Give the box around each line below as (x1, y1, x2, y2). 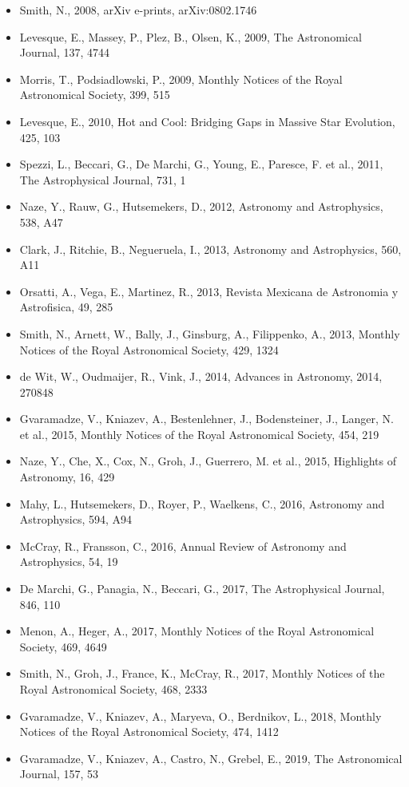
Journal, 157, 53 (19, 765, 99, 782)
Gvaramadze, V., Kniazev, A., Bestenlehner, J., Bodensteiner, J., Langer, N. (19, 410, 394, 427)
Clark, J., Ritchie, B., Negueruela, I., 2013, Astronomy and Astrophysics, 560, (19, 240, 402, 257)
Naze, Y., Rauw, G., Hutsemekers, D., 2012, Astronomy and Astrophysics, (19, 198, 383, 215)
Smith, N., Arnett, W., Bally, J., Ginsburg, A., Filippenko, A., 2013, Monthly (19, 325, 400, 342)
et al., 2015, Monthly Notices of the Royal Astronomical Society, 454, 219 (19, 425, 379, 442)
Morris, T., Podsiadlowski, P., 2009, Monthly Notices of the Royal (19, 70, 343, 87)
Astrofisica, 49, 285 (19, 299, 113, 315)
